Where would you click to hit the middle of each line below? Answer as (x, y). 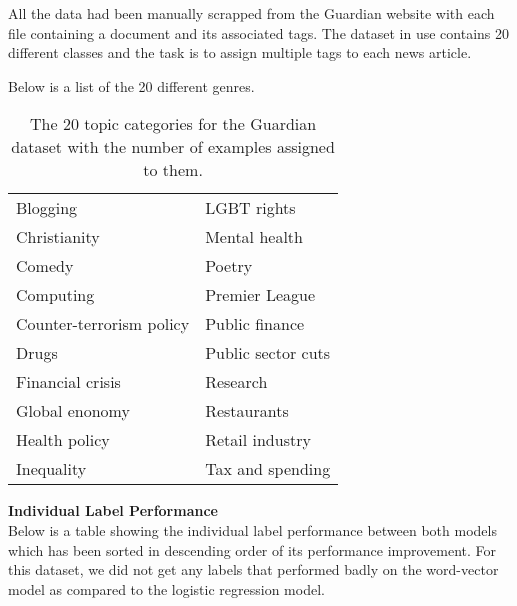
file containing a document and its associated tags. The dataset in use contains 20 (259, 32)
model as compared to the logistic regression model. (166, 588)
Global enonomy (73, 411)
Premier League (260, 295)
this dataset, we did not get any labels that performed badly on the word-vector (253, 569)
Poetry (229, 266)
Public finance (255, 324)
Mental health (254, 237)
